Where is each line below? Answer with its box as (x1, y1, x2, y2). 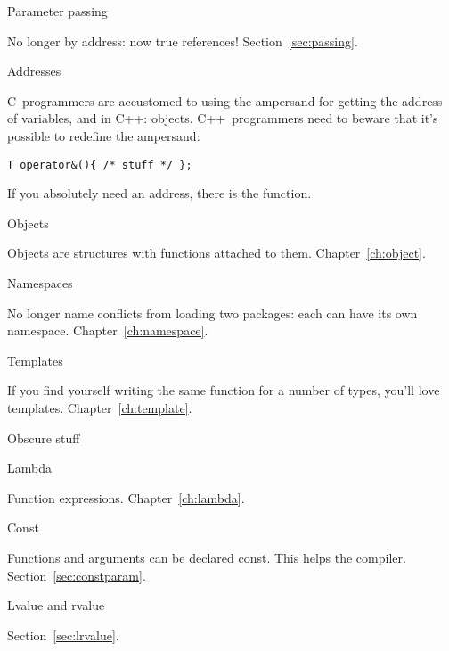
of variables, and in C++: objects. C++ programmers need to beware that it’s (7, 109, 438, 128)
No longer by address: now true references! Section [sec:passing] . (7, 31, 358, 50)
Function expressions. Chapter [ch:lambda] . (7, 488, 245, 507)
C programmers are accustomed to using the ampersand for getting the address (7, 91, 443, 110)
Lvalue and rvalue (7, 596, 105, 614)
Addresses (7, 62, 61, 80)
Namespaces (7, 274, 73, 292)
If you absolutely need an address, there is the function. (7, 184, 312, 202)
